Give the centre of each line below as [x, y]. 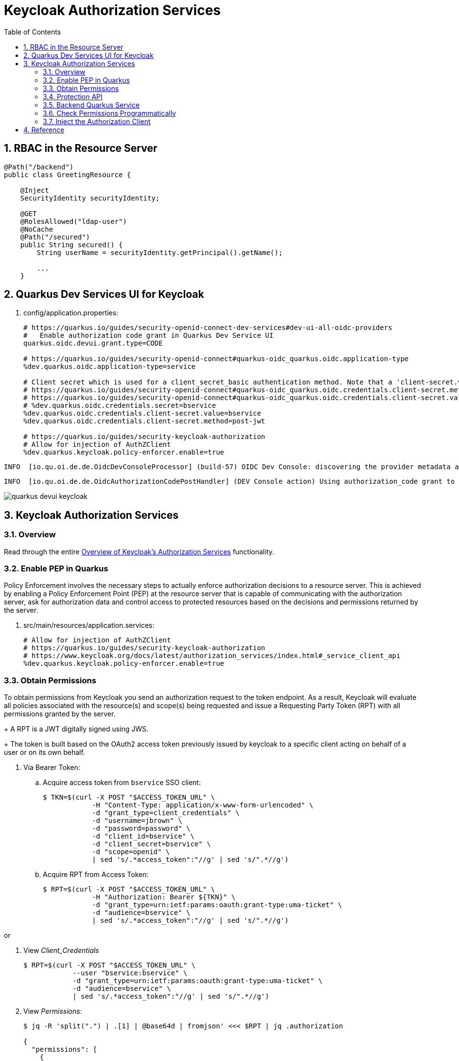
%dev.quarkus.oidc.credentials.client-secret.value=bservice [142, 413]
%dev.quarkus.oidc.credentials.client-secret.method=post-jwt [144, 421]
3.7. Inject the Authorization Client [97, 121]
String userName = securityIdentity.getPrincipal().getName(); [160, 252]
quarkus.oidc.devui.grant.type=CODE [93, 343]
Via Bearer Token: [52, 768]
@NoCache [37, 229]
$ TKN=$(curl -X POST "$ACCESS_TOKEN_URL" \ [129, 797]
